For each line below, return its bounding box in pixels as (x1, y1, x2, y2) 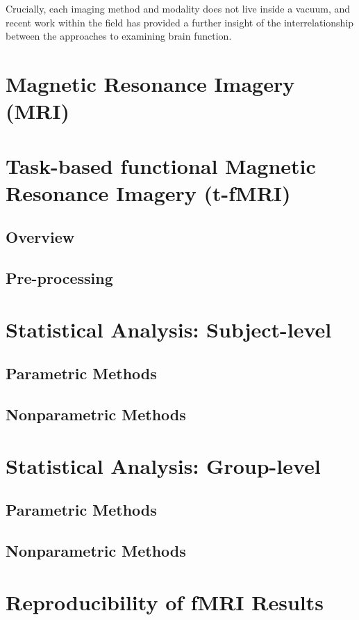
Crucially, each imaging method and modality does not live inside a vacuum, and (6, 1, 351, 15)
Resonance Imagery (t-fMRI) (6, 178, 291, 207)
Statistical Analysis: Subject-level (6, 315, 332, 343)
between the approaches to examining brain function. (6, 29, 232, 43)
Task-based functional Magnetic (6, 151, 316, 180)
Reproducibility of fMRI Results (6, 587, 324, 616)
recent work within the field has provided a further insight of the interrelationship (6, 15, 354, 29)
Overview (6, 226, 75, 248)
